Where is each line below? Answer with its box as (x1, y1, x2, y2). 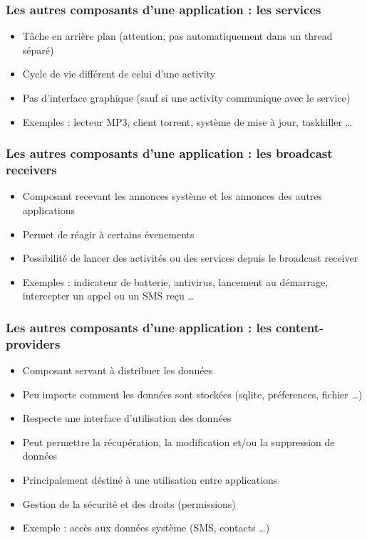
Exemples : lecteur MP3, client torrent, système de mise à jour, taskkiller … (22, 114, 352, 129)
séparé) (22, 42, 54, 57)
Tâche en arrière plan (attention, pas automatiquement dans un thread (22, 28, 333, 43)
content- (276, 318, 324, 336)
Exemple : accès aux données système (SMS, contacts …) (22, 520, 270, 535)
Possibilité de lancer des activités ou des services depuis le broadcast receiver (22, 250, 358, 265)
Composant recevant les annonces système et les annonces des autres (22, 189, 323, 203)
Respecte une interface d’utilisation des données (22, 411, 232, 425)
